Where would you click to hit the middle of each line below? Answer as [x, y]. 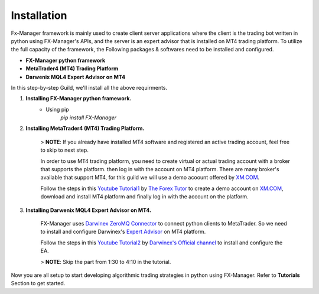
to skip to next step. [64, 150]
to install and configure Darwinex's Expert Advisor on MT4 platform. [123, 232]
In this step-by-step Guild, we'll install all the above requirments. [89, 87]
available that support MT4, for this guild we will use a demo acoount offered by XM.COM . [150, 178]
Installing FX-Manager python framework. [79, 99]
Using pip [57, 109]
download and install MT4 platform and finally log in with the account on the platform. [144, 197]
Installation [39, 15]
